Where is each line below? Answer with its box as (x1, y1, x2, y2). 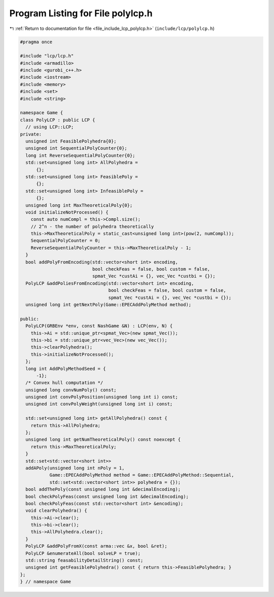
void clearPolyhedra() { (25, 508, 87, 514)
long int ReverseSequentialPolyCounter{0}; (25, 152, 135, 158)
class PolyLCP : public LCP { (20, 117, 95, 123)
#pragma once (20, 39, 53, 45)
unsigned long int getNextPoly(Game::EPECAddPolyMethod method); (25, 302, 192, 307)
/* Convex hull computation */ (25, 380, 104, 386)
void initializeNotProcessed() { (25, 209, 109, 215)
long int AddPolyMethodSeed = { (25, 366, 106, 372)
